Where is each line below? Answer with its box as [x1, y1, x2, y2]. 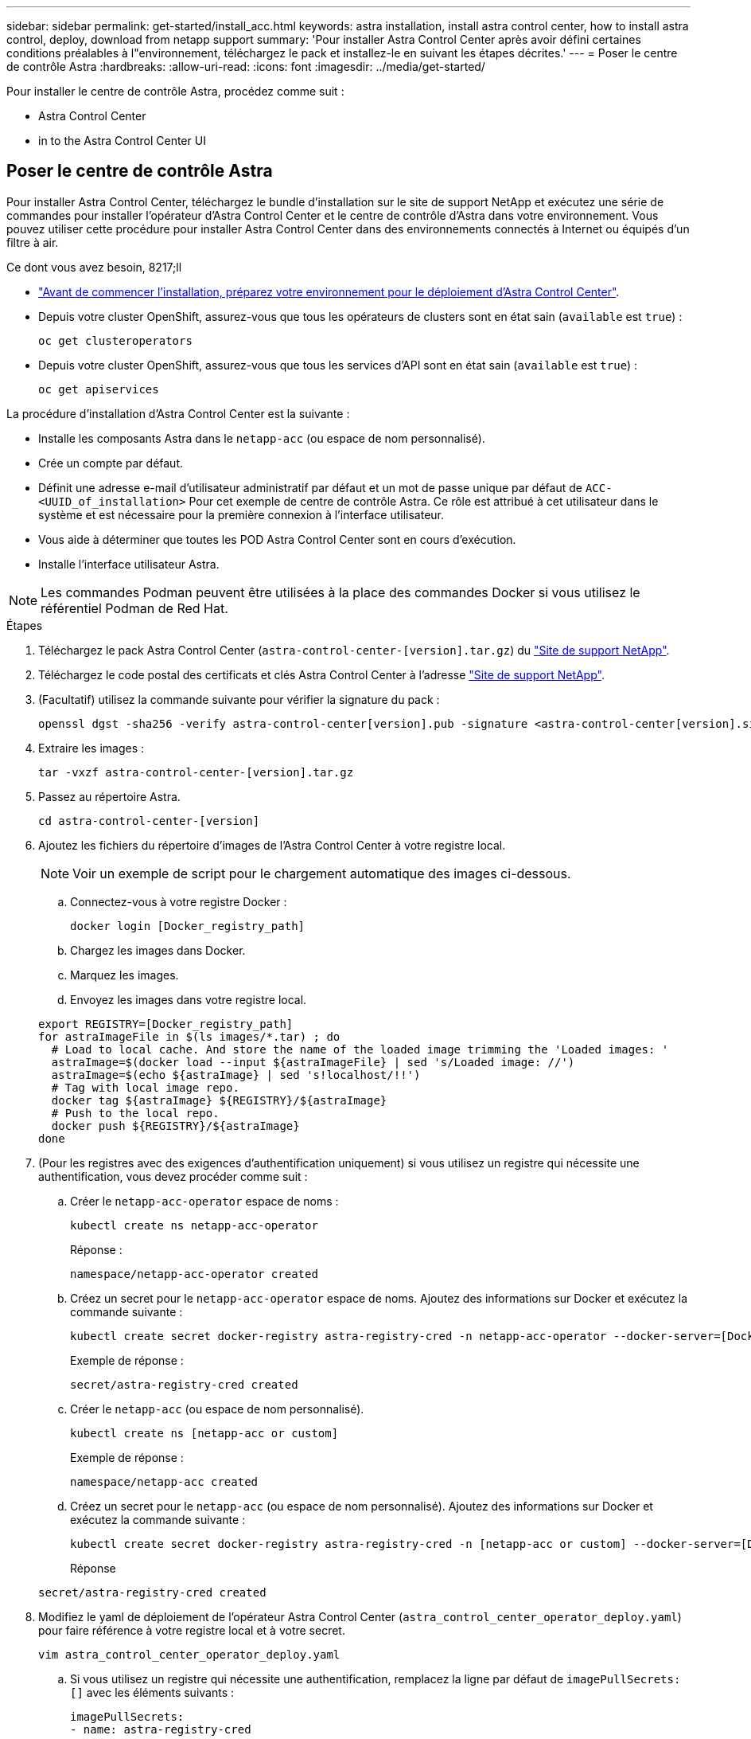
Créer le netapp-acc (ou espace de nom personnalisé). [70, 1401, 364, 1416]
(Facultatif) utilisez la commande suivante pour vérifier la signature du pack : [38, 692, 440, 706]
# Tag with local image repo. [51, 1081, 239, 1094]
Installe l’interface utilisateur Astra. [38, 557, 220, 571]
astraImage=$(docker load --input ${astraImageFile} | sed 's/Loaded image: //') [51, 1055, 575, 1069]
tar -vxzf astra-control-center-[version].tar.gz [38, 765, 354, 779]
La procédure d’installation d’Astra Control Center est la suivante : [6, 406, 350, 420]
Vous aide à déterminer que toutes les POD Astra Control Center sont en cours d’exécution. [38, 532, 516, 546]
